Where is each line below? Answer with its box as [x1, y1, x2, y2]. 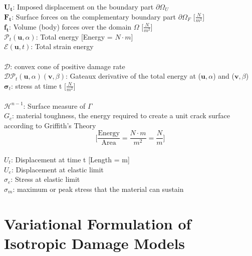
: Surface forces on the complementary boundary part [12, 11, 176, 22]
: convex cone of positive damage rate [10, 61, 125, 71]
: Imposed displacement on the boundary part [13, 2, 154, 12]
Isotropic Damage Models [4, 232, 185, 253]
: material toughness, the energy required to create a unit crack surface [12, 110, 230, 121]
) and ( [213, 71, 234, 81]
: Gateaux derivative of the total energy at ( [65, 71, 201, 81]
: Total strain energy [31, 41, 94, 52]
